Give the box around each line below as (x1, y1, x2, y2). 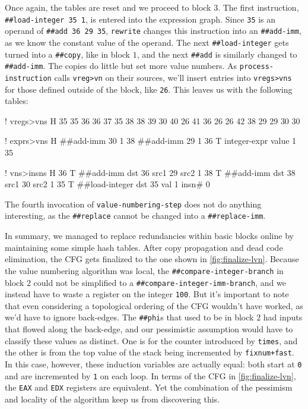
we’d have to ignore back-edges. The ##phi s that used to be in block (5, 311, 254, 323)
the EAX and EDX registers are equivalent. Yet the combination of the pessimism (5, 381, 293, 394)
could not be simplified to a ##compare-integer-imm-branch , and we (33, 276, 286, 288)
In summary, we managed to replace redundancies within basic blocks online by (5, 229, 294, 242)
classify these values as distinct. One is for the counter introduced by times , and (5, 334, 298, 347)
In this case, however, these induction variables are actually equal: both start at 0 (5, 357, 302, 370)
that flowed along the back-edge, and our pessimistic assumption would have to (5, 323, 293, 335)
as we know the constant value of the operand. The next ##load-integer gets (5, 36, 289, 48)
